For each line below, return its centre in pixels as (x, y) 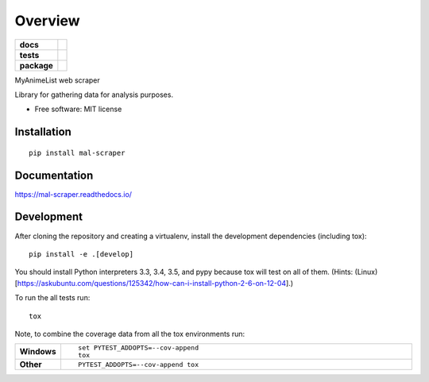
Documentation (54, 175)
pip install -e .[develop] (81, 254)
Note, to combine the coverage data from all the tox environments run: (130, 334)
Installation (43, 132)
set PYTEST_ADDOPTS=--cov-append (138, 348)
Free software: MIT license (78, 109)
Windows (38, 352)
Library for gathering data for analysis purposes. (94, 95)
